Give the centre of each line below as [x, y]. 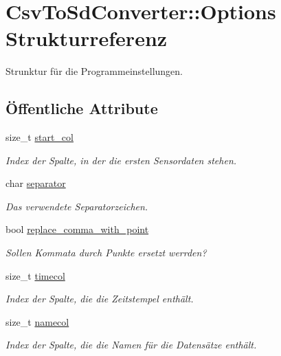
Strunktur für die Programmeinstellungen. [94, 71]
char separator [36, 183]
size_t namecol [37, 321]
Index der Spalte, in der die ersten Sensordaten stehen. [121, 160]
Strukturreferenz [87, 38]
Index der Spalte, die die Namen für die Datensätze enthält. [131, 345]
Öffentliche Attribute [82, 108]
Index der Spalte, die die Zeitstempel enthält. [100, 299]
